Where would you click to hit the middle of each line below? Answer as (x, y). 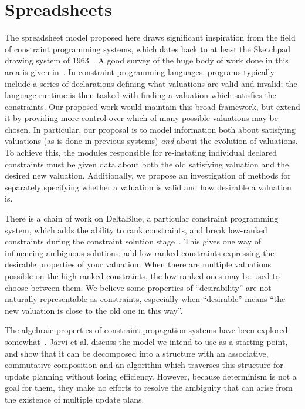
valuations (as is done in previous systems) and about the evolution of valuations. (151, 141)
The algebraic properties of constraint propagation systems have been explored (146, 330)
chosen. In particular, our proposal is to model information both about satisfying (150, 129)
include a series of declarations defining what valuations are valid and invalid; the (151, 83)
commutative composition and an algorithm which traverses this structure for (144, 365)
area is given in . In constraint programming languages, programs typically (140, 71)
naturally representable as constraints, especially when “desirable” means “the (145, 299)
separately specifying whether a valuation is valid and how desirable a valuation (148, 187)
